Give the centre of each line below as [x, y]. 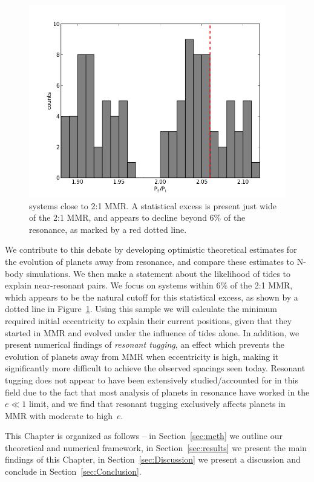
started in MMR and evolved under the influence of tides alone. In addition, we [152, 332]
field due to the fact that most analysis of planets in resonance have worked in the [157, 392]
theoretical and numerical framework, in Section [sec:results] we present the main [156, 447]
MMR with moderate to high [59, 415]
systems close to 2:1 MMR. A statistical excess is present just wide [153, 205]
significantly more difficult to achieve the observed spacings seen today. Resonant [155, 368]
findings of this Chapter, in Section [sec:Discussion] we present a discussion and [153, 459]
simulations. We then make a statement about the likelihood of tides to [159, 273]
